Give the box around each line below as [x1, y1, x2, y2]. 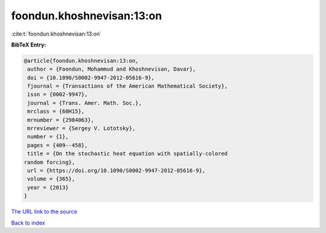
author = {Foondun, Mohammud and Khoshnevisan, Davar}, [27, 66, 196, 72]
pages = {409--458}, [27, 142, 88, 148]
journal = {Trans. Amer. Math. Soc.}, [27, 100, 142, 106]
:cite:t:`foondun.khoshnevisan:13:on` [11, 30, 102, 37]
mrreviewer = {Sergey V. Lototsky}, [27, 125, 136, 132]
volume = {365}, [27, 176, 75, 182]
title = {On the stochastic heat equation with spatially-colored [27, 150, 228, 157]
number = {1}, [27, 133, 69, 140]
